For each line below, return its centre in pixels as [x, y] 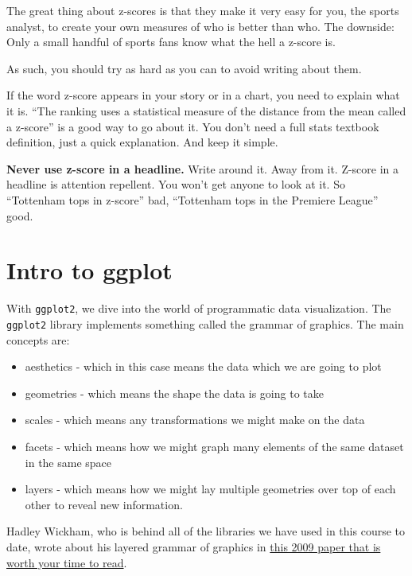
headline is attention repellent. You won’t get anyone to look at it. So [176, 184]
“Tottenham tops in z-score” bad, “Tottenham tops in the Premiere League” [192, 199]
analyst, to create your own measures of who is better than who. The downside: [200, 26]
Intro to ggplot [89, 270]
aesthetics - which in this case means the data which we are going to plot [203, 366]
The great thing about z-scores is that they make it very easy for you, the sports [203, 10]
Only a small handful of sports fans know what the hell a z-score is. [171, 42]
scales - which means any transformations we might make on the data [195, 420]
